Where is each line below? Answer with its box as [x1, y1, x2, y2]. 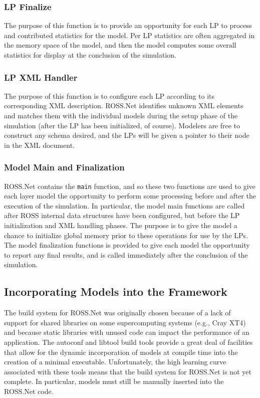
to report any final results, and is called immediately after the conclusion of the [4, 249, 248, 260]
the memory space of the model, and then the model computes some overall [4, 40, 236, 50]
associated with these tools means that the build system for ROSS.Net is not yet [4, 366, 251, 376]
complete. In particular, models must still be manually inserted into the [4, 376, 224, 386]
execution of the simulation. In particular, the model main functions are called [4, 200, 245, 211]
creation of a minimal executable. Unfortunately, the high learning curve [4, 356, 226, 367]
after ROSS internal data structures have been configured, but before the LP [4, 210, 240, 221]
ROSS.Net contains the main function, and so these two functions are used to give [4, 180, 255, 191]
